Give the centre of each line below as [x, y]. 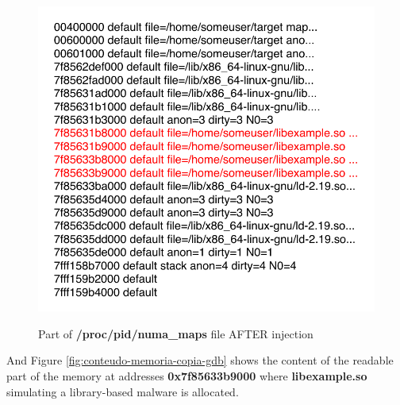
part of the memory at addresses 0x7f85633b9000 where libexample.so [187, 375]
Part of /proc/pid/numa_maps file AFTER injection [176, 333]
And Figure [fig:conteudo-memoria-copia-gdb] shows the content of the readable [200, 360]
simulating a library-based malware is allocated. [123, 391]
